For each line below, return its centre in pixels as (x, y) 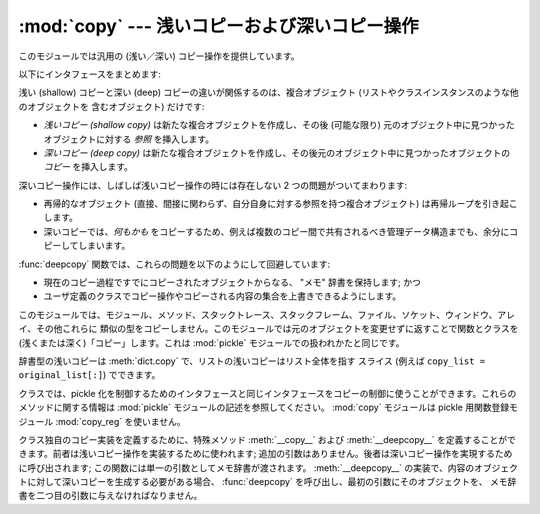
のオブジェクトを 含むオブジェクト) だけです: (111, 106)
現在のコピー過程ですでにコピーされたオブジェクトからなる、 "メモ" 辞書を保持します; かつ (232, 282)
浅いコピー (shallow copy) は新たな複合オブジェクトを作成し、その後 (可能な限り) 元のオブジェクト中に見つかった (279, 125)
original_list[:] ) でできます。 (89, 375)
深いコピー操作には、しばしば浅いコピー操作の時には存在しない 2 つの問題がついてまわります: (213, 185)
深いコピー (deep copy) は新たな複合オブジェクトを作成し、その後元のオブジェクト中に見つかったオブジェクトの (276, 152)
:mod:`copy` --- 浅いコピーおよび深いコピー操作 (218, 26)
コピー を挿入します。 (88, 167)
